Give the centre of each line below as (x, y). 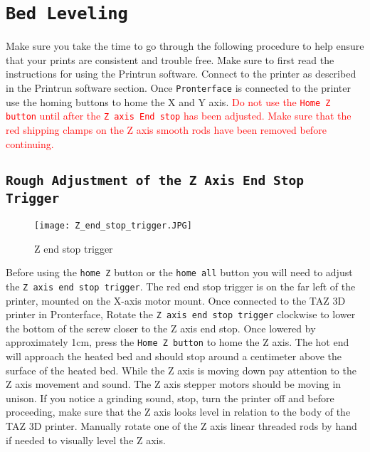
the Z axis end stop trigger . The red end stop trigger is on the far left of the (181, 286)
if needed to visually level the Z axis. (86, 440)
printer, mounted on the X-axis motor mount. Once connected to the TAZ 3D (176, 300)
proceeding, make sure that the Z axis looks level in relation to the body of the (178, 412)
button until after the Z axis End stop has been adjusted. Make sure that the (179, 116)
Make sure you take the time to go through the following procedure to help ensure (185, 46)
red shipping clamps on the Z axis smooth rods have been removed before (166, 130)
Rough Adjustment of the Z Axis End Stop (155, 180)
